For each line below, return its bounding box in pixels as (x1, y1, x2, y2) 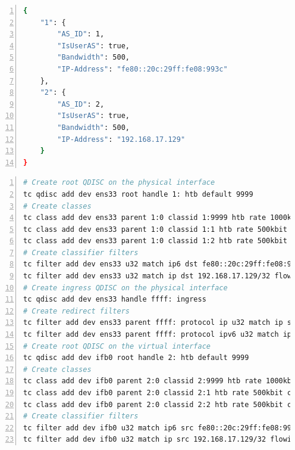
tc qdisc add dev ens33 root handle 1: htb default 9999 (23, 190, 253, 198)
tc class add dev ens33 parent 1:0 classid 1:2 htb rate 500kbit (23, 237, 287, 246)
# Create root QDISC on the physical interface (23, 178, 215, 187)
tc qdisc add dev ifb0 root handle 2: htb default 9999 (23, 353, 249, 362)
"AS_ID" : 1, (57, 30, 105, 39)
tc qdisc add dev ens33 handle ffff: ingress (23, 295, 206, 304)
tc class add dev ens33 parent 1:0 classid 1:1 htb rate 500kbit (23, 225, 287, 234)
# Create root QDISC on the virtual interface (23, 342, 211, 350)
